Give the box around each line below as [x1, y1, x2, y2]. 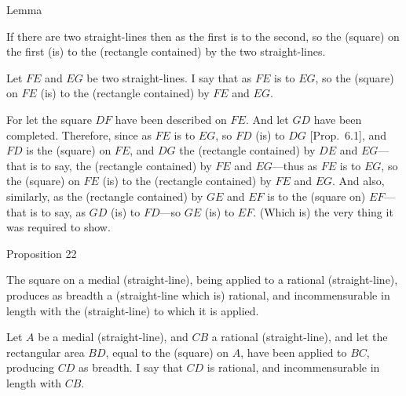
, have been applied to [240, 343, 347, 360]
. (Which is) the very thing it [253, 203, 393, 220]
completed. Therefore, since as [6, 126, 152, 143]
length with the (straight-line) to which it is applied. [6, 302, 259, 318]
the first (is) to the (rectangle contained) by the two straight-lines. [6, 43, 326, 60]
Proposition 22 [6, 245, 77, 261]
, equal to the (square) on [105, 343, 229, 360]
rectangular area [6, 343, 85, 360]
